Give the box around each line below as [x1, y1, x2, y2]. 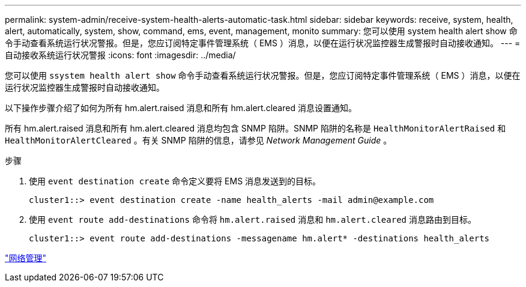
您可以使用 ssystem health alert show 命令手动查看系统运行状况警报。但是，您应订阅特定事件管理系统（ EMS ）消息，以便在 [5, 70, 521, 80]
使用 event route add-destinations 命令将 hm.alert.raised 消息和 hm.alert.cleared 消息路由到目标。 [29, 214, 476, 225]
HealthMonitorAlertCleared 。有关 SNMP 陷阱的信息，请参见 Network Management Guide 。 [5, 135, 392, 145]
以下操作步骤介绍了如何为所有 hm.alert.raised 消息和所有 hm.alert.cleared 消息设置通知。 [5, 103, 357, 113]
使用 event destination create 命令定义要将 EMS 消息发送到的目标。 [29, 176, 321, 186]
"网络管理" [5, 253, 47, 263]
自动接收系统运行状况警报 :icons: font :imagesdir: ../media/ [5, 50, 236, 60]
